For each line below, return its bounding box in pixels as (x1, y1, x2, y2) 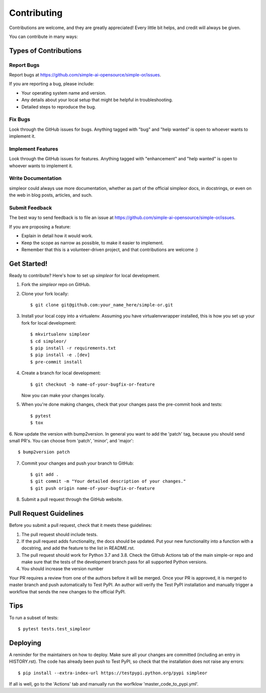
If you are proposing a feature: (9, 223, 71, 229)
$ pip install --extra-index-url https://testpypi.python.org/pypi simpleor (18, 670, 208, 676)
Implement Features (9, 146, 59, 152)
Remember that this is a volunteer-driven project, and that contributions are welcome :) (21, 247, 198, 253)
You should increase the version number (21, 566, 103, 572)
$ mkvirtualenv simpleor (30, 331, 90, 337)
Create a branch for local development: (21, 370, 101, 376)
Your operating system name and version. (21, 90, 106, 96)
